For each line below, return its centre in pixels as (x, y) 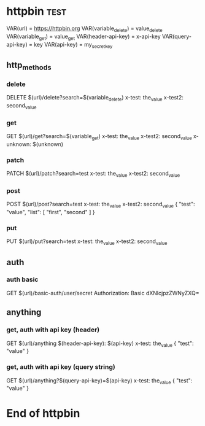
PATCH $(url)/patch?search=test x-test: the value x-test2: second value (93, 174)
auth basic (22, 279)
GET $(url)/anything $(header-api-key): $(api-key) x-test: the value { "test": (100, 344)
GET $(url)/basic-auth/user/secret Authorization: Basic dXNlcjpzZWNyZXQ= (103, 293)
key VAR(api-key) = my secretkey (73, 45)
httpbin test (37, 11)
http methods (29, 66)
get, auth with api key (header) (53, 330)
